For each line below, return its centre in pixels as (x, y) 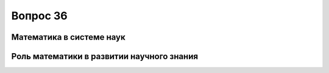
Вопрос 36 (40, 16)
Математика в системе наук (68, 37)
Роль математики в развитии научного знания (104, 56)
